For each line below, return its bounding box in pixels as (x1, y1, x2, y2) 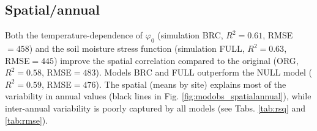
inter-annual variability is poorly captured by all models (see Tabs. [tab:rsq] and (5, 101, 306, 114)
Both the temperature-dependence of (5, 29, 143, 41)
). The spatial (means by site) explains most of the (95, 77, 286, 90)
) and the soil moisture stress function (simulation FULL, (29, 42, 245, 54)
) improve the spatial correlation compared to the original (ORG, (54, 54, 299, 66)
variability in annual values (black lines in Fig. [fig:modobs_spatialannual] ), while (5, 90, 311, 102)
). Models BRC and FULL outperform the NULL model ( (95, 66, 313, 79)
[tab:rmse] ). (5, 113, 48, 126)
